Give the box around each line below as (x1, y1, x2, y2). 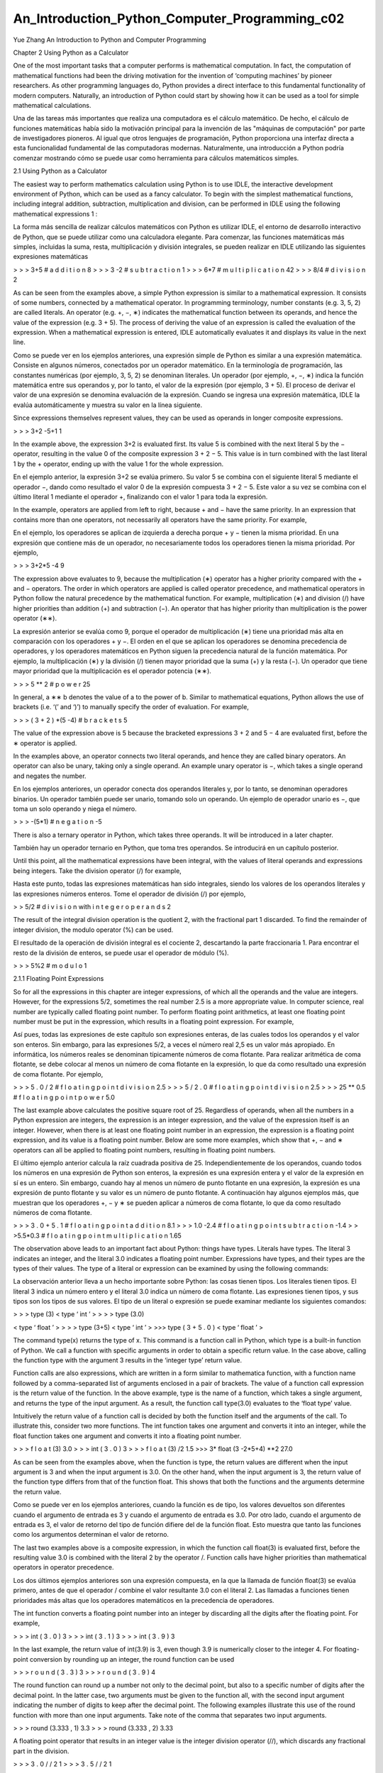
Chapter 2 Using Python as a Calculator (13, 48, 129, 57)
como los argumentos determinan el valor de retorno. (13, 1530, 170, 1539)
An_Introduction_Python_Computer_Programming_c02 (13, 11, 345, 26)
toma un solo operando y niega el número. (13, 804, 138, 813)
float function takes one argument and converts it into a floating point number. (13, 1431, 242, 1440)
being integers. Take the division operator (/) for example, (13, 866, 182, 875)
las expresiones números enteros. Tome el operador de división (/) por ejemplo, (13, 889, 246, 898)
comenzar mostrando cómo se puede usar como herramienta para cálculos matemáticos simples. (13, 153, 299, 162)
